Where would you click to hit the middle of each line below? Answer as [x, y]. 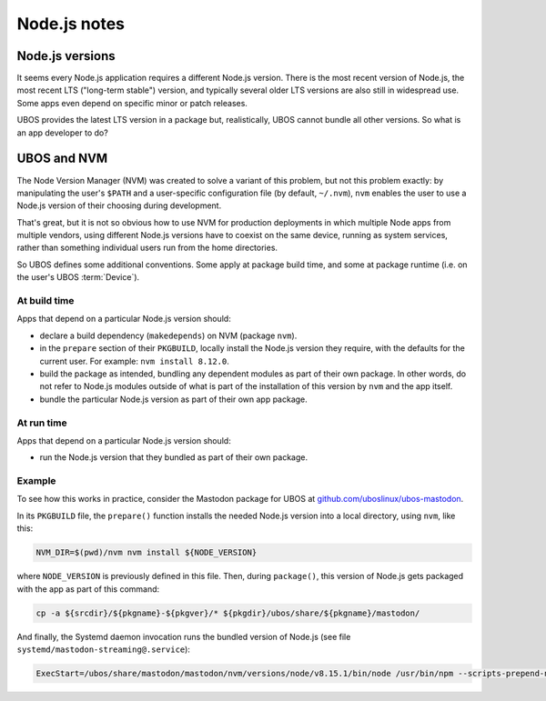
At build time [45, 301]
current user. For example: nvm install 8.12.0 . [134, 361]
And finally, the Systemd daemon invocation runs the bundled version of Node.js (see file [184, 636]
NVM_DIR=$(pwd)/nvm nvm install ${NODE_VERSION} [147, 553]
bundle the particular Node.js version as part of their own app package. [174, 399]
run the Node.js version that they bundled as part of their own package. [174, 457]
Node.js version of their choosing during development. [119, 205]
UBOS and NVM [62, 159]
